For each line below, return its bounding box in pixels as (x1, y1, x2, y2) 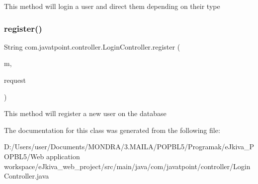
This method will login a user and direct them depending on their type (4, 1, 220, 11)
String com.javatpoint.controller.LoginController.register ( (4, 41, 180, 52)
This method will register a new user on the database (4, 108, 167, 119)
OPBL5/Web (4, 151, 44, 161)
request (4, 75, 26, 85)
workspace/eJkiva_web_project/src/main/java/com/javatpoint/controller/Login (4, 161, 251, 171)
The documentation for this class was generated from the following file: (4, 124, 220, 135)
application (46, 151, 80, 161)
